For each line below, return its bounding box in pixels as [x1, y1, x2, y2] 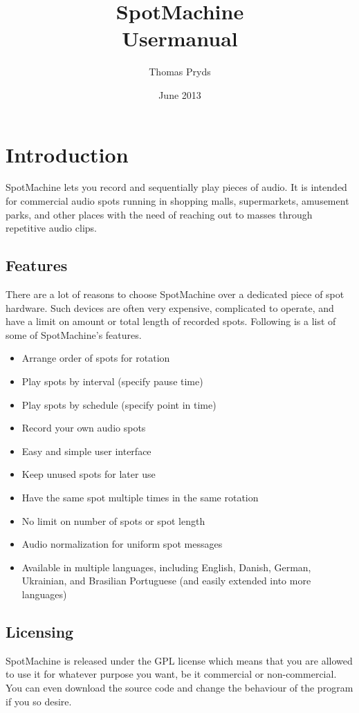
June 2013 [158, 87, 201, 102]
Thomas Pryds [149, 64, 211, 79]
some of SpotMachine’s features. [6, 327, 142, 342]
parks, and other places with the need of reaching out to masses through [6, 207, 313, 221]
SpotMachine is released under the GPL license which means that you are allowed [6, 653, 353, 667]
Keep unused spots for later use [21, 467, 156, 481]
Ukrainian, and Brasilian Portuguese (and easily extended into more [21, 573, 311, 588]
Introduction [6, 140, 129, 168]
